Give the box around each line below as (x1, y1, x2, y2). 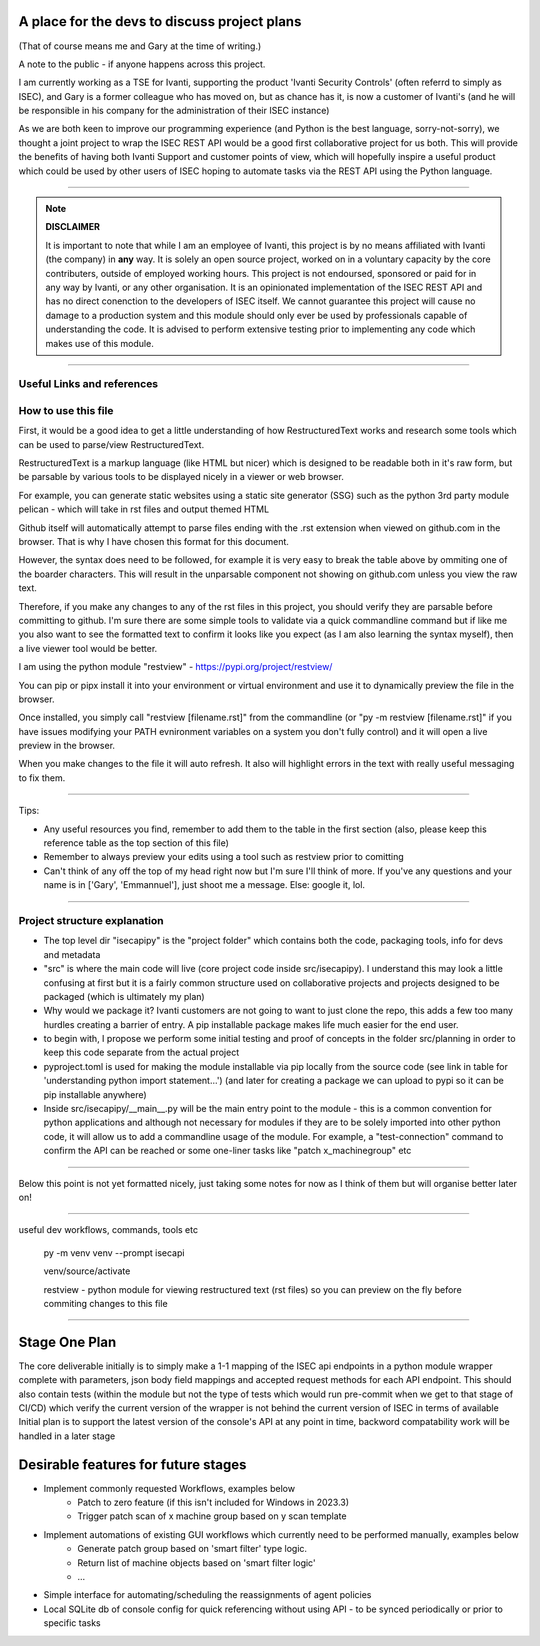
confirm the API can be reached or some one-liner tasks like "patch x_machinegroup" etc (43, 1145, 412, 1157)
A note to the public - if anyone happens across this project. (18, 58, 266, 70)
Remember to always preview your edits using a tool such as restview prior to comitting (43, 851, 404, 863)
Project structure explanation (18, 913, 164, 927)
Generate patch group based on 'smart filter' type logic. (77, 1543, 308, 1555)
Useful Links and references (18, 377, 159, 391)
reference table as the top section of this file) (43, 837, 230, 849)
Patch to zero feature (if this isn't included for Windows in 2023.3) (77, 1496, 350, 1509)
